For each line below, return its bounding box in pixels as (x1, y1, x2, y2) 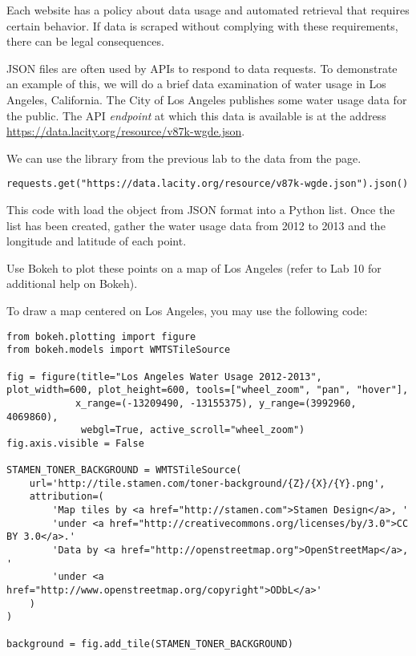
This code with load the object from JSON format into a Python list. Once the (6, 201, 395, 217)
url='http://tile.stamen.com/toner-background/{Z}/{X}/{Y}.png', (29, 477, 386, 489)
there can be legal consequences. (6, 33, 164, 50)
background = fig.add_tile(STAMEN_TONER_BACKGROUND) (6, 638, 293, 650)
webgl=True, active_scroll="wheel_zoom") (81, 424, 305, 436)
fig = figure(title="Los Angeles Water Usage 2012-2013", (6, 371, 322, 383)
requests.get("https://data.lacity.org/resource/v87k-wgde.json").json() (6, 178, 409, 190)
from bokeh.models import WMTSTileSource (6, 344, 231, 356)
